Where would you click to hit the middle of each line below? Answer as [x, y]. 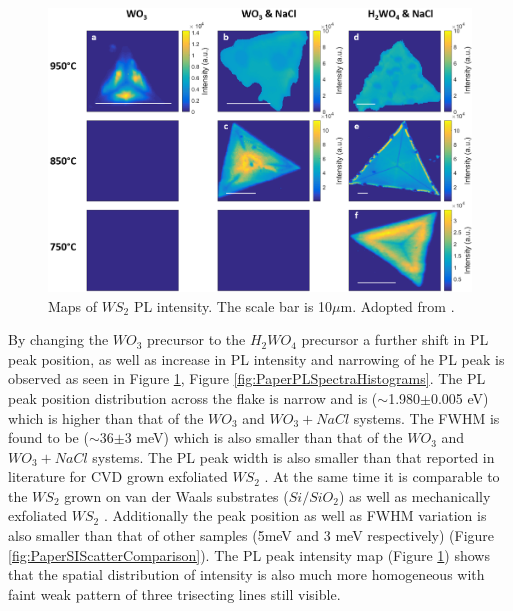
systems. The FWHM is [426, 417]
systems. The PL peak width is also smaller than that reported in [293, 456]
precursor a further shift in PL [395, 339]
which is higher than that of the [106, 417]
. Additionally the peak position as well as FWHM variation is [295, 515]
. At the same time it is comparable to [382, 476]
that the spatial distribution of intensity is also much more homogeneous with [246, 574]
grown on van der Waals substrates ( [176, 495]
